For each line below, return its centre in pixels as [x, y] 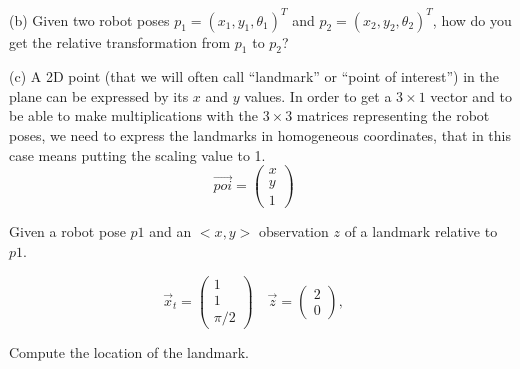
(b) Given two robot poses [89, 19]
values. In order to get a [318, 95]
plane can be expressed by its [99, 95]
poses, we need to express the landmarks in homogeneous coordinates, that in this [260, 135]
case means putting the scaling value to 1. [137, 154]
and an [170, 231]
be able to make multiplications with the [133, 115]
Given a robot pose [67, 231]
